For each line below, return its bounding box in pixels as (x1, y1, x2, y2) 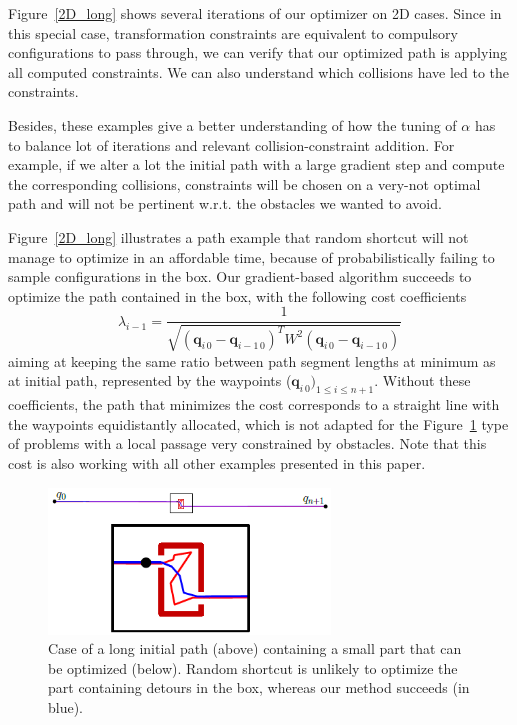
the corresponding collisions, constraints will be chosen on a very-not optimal (8, 173, 481, 194)
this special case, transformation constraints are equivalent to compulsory (8, 22, 458, 43)
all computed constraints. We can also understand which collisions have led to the (8, 61, 510, 82)
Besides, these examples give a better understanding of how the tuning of (8, 114, 457, 135)
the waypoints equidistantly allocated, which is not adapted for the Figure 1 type (8, 413, 509, 434)
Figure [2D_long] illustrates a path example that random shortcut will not (8, 226, 469, 247)
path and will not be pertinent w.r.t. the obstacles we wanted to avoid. (8, 193, 442, 214)
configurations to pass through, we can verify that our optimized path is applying (8, 42, 508, 63)
